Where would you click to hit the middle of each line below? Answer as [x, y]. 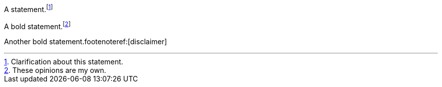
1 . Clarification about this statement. [64, 62]
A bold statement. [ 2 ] [37, 25]
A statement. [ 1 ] [29, 9]
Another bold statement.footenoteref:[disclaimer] [86, 42]
